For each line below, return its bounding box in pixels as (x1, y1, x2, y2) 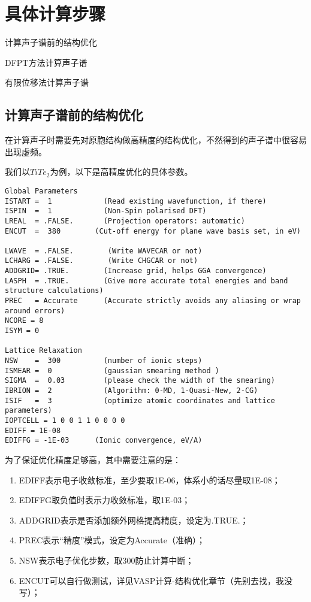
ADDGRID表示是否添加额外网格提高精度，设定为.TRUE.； (19, 513, 249, 526)
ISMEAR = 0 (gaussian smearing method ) (5, 366, 219, 375)
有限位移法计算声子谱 (5, 76, 89, 89)
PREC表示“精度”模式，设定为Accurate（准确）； (19, 534, 205, 546)
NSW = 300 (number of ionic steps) (5, 356, 203, 365)
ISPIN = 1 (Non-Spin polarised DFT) (5, 207, 207, 216)
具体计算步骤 (5, 1, 106, 26)
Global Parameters (5, 186, 78, 195)
